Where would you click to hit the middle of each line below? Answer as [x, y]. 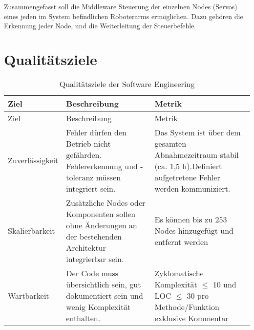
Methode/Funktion [187, 307]
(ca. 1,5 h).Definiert [188, 166]
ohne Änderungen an [102, 225]
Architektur [86, 247]
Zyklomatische [179, 273]
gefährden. [84, 154]
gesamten [170, 143]
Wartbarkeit [29, 295]
